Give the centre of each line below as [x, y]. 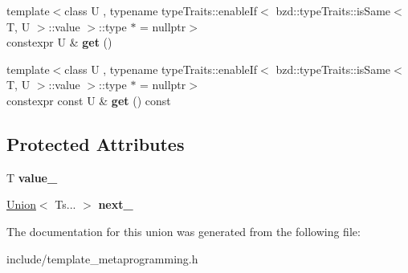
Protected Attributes [96, 143]
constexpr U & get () [59, 42]
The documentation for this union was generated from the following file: [184, 231]
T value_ [32, 177]
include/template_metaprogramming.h [102, 258]
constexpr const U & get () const [89, 100]
